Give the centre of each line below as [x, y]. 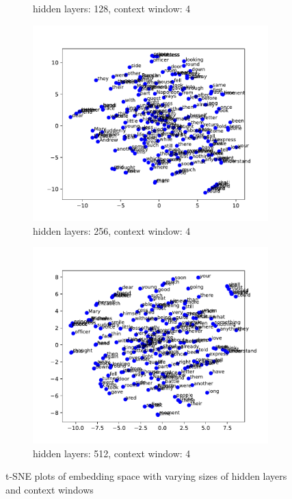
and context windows [50, 489]
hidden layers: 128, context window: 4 [112, 8]
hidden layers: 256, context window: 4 [112, 230]
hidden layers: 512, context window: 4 [112, 453]
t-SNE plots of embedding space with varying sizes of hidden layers [146, 476]
